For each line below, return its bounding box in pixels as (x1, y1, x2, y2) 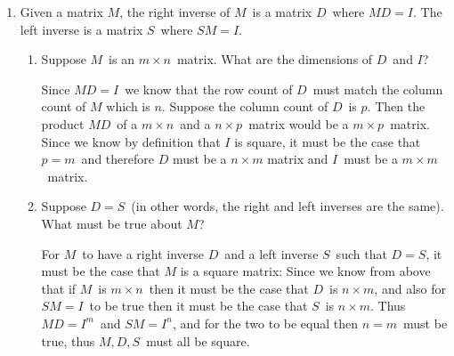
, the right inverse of (119, 3, 231, 20)
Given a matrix (20, 3, 103, 20)
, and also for (374, 279, 446, 297)
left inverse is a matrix (20, 20, 143, 38)
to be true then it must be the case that (89, 296, 308, 315)
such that (336, 244, 387, 263)
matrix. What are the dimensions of (176, 50, 373, 69)
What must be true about (41, 214, 182, 232)
